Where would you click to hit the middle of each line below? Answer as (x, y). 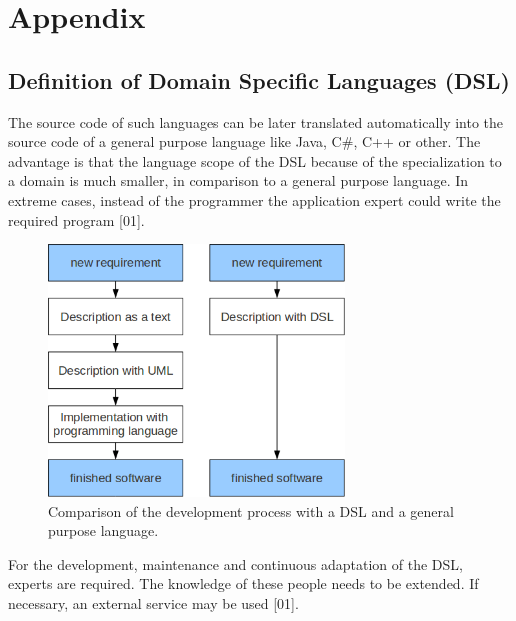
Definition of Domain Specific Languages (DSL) (259, 79)
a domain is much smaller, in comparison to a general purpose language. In (238, 180)
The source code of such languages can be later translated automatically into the (256, 121)
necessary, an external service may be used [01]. (153, 602)
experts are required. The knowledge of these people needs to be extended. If (243, 583)
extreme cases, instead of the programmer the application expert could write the (254, 199)
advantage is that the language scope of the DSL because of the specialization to (255, 160)
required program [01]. (76, 219)
